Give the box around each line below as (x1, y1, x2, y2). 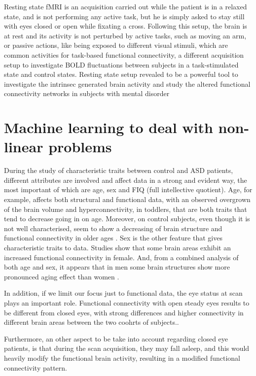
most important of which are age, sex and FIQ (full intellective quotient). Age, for (4, 184, 253, 195)
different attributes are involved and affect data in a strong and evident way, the (4, 174, 247, 185)
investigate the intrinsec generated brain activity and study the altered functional (4, 78, 251, 89)
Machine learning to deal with (4, 117, 213, 137)
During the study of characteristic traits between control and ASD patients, (4, 165, 233, 175)
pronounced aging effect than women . (4, 271, 119, 281)
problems (48, 137, 112, 157)
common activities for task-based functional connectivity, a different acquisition (4, 49, 244, 60)
